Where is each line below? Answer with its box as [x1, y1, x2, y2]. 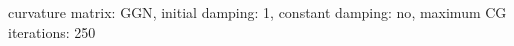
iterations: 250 [8, 21, 96, 42]
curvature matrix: [8, 2, 116, 22]
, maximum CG [411, 2, 507, 22]
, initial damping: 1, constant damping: [152, 2, 392, 22]
